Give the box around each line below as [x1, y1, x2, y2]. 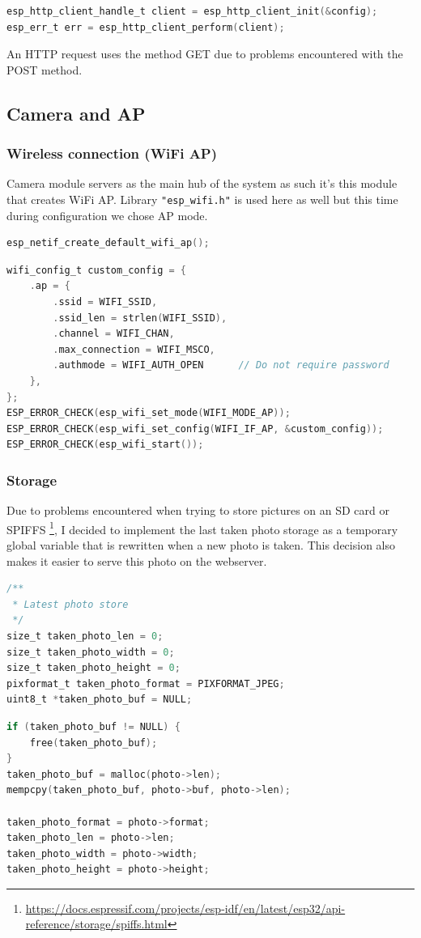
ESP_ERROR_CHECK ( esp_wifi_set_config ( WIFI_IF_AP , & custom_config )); [6, 422, 384, 435]
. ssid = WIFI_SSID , [53, 296, 158, 308]
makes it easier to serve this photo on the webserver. [6, 552, 267, 569]
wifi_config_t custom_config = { [6, 264, 186, 276]
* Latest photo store [12, 598, 129, 610]
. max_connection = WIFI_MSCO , [53, 343, 215, 355]
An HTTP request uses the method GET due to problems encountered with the [6, 45, 403, 62]
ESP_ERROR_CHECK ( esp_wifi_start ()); [6, 439, 204, 451]
